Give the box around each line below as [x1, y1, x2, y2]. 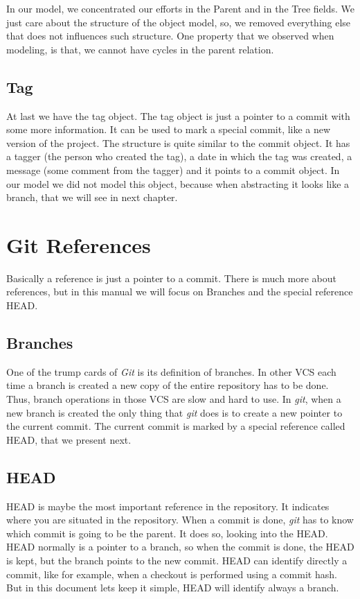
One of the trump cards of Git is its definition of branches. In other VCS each [6, 364, 336, 379]
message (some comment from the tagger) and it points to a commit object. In [6, 162, 340, 177]
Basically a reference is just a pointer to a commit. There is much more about [6, 270, 337, 285]
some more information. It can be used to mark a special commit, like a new [6, 122, 331, 137]
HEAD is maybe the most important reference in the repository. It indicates [6, 498, 330, 513]
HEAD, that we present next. [6, 432, 132, 446]
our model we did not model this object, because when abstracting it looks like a [6, 176, 350, 191]
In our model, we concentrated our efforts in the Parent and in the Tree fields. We [6, 1, 355, 15]
